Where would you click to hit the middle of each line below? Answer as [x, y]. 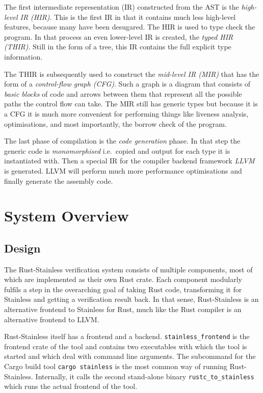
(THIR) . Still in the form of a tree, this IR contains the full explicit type [118, 47]
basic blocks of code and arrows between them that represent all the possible [123, 93]
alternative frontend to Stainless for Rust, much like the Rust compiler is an [123, 309]
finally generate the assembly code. [59, 180]
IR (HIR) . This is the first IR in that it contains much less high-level [128, 17]
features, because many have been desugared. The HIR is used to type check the [130, 27]
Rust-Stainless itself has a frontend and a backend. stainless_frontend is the [127, 336]
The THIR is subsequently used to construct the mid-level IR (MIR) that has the [132, 74]
